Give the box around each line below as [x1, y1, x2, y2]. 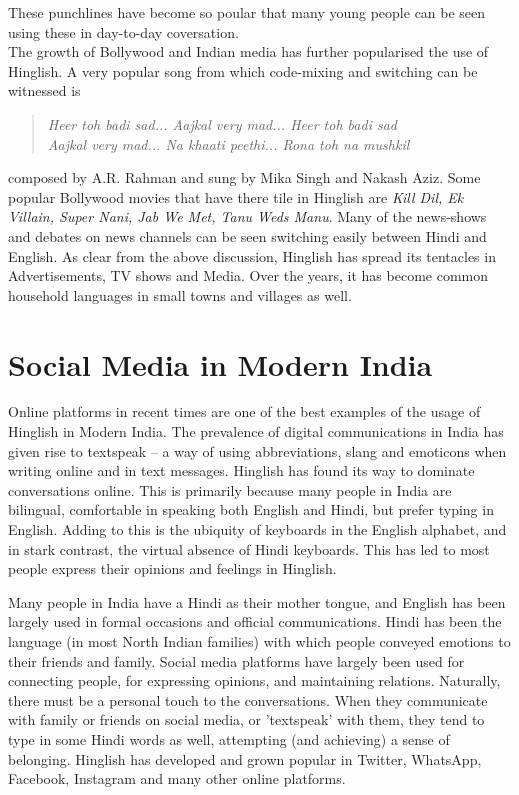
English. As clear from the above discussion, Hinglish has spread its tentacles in [8, 245, 496, 266]
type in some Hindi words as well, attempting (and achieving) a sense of [8, 728, 450, 749]
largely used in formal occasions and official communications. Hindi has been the [8, 611, 502, 632]
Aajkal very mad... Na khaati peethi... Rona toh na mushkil [47, 133, 410, 154]
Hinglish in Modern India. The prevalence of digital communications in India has [8, 421, 504, 442]
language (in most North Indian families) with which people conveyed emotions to [8, 630, 511, 651]
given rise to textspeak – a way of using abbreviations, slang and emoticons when [8, 440, 507, 461]
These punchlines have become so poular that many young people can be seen [8, 2, 486, 22]
